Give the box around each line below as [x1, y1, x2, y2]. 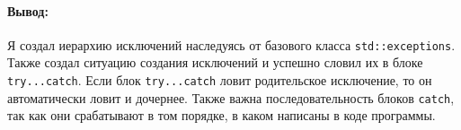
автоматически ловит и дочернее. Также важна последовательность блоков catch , [7, 88, 455, 107]
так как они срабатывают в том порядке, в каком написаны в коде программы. [7, 106, 436, 125]
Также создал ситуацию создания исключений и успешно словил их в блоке [7, 53, 423, 72]
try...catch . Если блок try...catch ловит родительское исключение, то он [7, 71, 432, 90]
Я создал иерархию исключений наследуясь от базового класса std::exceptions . [7, 35, 456, 54]
